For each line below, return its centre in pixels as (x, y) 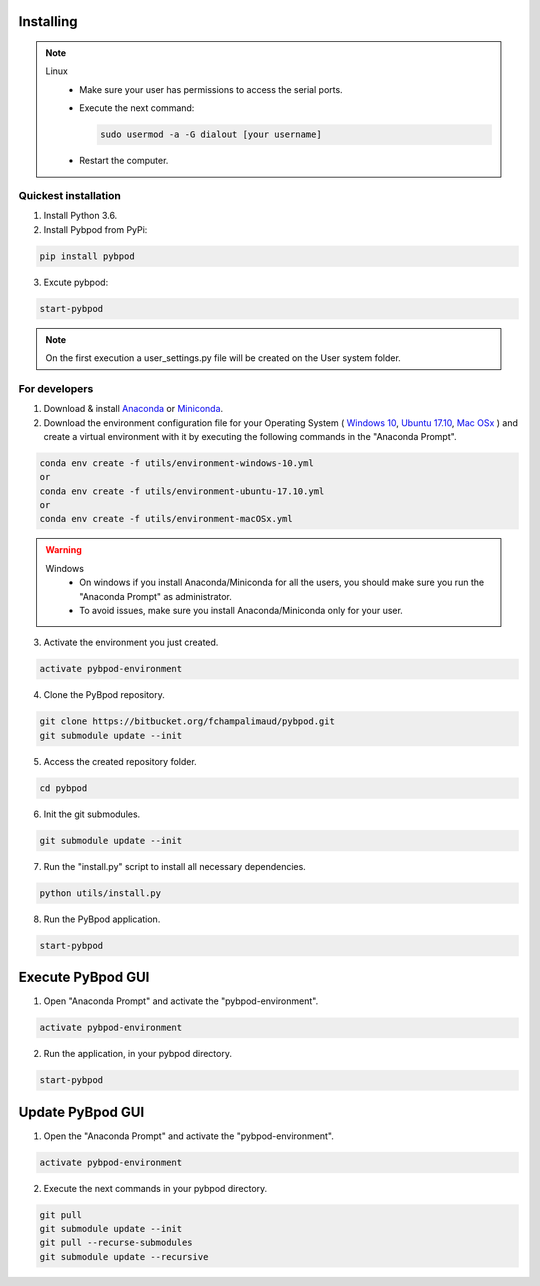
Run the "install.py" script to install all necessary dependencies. (175, 866)
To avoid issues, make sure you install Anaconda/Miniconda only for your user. (241, 611)
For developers (56, 388)
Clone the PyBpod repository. (104, 695)
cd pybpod (63, 788)
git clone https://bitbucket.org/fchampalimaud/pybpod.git (187, 721)
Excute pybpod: (76, 282)
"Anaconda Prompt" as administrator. (155, 596)
